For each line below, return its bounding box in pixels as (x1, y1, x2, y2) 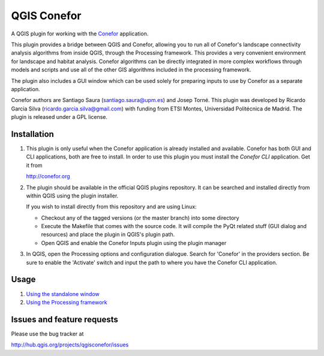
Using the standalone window (26, 290, 100, 297)
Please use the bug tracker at (11, 330, 84, 337)
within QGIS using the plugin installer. (26, 192, 119, 199)
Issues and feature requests (11, 314, 118, 324)
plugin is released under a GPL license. (11, 113, 108, 121)
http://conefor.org (26, 173, 70, 180)
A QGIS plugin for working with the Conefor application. (11, 30, 149, 37)
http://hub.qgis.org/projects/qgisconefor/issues (11, 341, 129, 348)
